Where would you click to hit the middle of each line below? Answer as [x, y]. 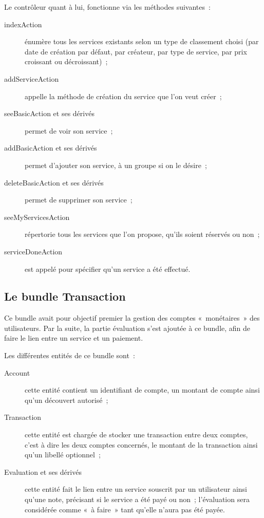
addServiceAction [32, 78]
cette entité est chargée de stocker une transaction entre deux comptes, [136, 434]
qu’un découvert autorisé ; [67, 400]
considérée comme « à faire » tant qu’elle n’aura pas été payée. [125, 509]
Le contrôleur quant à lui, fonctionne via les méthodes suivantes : [107, 7]
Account [17, 372]
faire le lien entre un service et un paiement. [74, 338]
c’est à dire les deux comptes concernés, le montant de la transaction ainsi [141, 444]
